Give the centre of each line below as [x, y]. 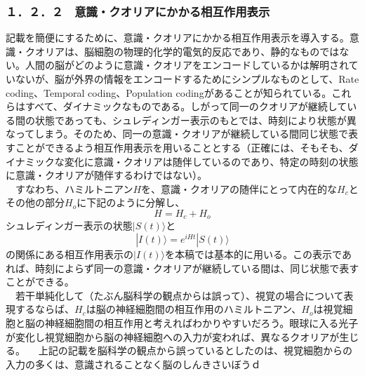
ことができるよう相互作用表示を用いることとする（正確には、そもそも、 [182, 147]
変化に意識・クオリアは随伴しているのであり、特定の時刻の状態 [211, 161]
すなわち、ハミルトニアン [74, 188]
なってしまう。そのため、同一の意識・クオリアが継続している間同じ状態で [177, 134]
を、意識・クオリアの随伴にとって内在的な [239, 188]
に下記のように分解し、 [131, 202]
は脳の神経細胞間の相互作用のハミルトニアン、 [194, 309]
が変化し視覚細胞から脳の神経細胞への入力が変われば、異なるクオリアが [173, 336]
